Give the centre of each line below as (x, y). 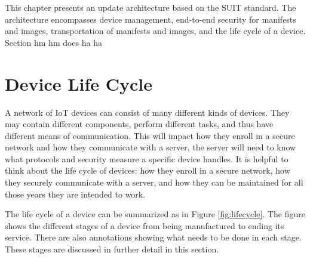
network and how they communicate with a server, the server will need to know (151, 147)
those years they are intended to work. (75, 194)
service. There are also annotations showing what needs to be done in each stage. (153, 237)
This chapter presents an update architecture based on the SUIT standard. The (151, 7)
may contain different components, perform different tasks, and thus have (139, 124)
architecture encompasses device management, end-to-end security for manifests (151, 19)
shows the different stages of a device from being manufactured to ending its (145, 225)
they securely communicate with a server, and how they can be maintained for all (154, 182)
